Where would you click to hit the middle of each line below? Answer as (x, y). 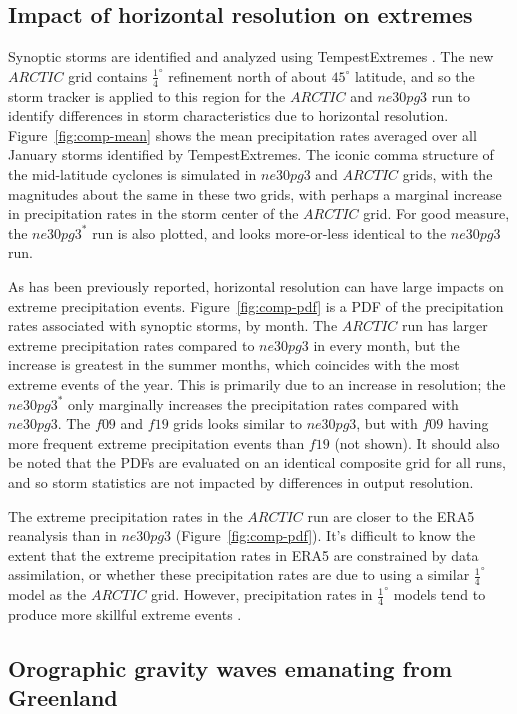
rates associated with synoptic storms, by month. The (173, 325)
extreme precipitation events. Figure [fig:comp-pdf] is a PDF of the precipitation (256, 305)
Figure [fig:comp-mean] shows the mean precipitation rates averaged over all (242, 134)
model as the (47, 594)
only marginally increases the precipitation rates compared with (263, 403)
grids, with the (447, 174)
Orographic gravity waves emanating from (230, 667)
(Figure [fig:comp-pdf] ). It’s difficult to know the (325, 535)
